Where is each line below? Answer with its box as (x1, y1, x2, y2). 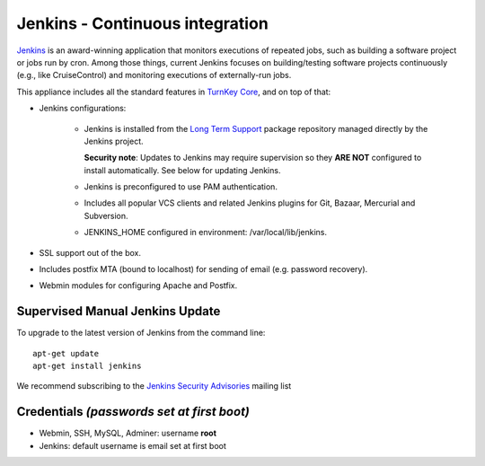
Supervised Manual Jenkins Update (16, 303, 221, 319)
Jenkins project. (84, 136, 144, 146)
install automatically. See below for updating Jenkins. (84, 164, 281, 175)
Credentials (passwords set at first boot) (16, 404, 251, 419)
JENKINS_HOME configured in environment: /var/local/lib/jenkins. (84, 227, 328, 238)
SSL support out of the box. (39, 247, 142, 258)
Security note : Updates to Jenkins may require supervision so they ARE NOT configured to (84, 153, 422, 163)
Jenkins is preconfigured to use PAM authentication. (84, 181, 278, 192)
